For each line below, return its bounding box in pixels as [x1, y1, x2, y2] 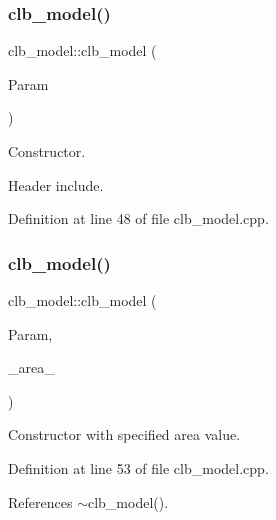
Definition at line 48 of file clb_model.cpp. [8, 208, 269, 229]
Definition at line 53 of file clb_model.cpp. [8, 457, 269, 478]
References [8, 491, 73, 512]
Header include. [8, 174, 104, 195]
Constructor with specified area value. [8, 424, 241, 445]
